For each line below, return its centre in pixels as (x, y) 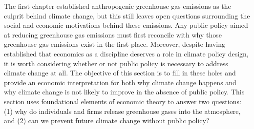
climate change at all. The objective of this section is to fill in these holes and (120, 73)
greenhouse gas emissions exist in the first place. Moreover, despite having (115, 44)
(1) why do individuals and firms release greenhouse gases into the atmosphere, (122, 111)
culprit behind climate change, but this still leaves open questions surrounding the (127, 15)
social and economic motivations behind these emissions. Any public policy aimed (126, 25)
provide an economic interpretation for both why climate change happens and (120, 82)
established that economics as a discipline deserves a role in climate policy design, (126, 53)
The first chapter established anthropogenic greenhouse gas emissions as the (117, 6)
